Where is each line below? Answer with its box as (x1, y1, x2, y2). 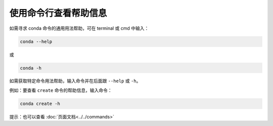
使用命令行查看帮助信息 (9, 8, 107, 19)
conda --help (20, 38, 53, 44)
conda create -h (20, 101, 61, 106)
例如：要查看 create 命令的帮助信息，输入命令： (9, 87, 112, 93)
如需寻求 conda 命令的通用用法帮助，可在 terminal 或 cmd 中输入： (9, 25, 149, 31)
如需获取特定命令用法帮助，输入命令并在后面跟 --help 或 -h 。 (9, 78, 141, 84)
